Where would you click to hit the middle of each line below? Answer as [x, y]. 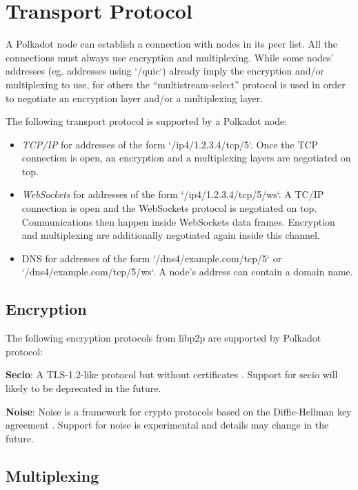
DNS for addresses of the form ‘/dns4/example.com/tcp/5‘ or [152, 258]
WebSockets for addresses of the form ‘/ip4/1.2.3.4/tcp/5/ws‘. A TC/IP [173, 194]
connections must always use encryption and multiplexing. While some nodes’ [170, 57]
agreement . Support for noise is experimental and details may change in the [167, 425]
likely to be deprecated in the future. [83, 388]
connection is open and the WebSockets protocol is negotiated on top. [169, 208]
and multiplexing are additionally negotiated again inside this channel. [171, 235]
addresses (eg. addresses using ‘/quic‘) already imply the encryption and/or [165, 71]
